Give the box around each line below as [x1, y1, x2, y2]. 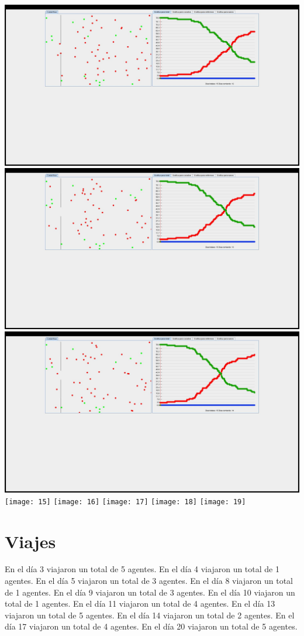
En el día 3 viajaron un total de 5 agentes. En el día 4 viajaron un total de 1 [5, 563, 279, 575]
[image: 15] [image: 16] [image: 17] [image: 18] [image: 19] [5, 497, 246, 506]
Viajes [5, 529, 56, 553]
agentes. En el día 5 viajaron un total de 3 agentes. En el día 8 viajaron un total [5, 575, 293, 587]
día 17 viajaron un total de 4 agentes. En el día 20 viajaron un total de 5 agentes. [5, 620, 298, 632]
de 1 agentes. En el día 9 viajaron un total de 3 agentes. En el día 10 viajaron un [5, 586, 295, 598]
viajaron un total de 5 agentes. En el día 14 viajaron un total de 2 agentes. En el [5, 608, 295, 621]
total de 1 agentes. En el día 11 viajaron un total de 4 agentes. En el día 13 [5, 597, 275, 610]
